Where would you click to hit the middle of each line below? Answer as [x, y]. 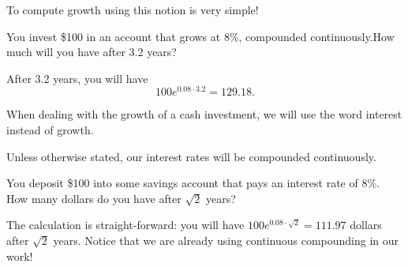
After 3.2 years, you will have [77, 78]
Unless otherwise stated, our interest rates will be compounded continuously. [191, 156]
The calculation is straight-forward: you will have [125, 225]
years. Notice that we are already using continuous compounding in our [226, 241]
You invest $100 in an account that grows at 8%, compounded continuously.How [200, 36]
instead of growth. [50, 130]
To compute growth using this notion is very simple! [133, 9]
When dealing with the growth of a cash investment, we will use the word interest [204, 114]
